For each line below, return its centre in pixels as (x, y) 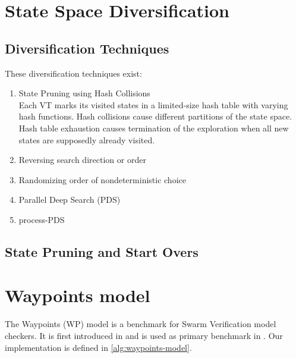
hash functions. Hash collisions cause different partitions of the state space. (155, 116)
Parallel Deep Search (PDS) (70, 200)
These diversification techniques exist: (73, 73)
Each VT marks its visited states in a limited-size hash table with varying (153, 104)
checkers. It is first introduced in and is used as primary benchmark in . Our (144, 336)
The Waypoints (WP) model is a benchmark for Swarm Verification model (141, 324)
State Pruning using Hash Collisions (84, 93)
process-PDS (42, 219)
